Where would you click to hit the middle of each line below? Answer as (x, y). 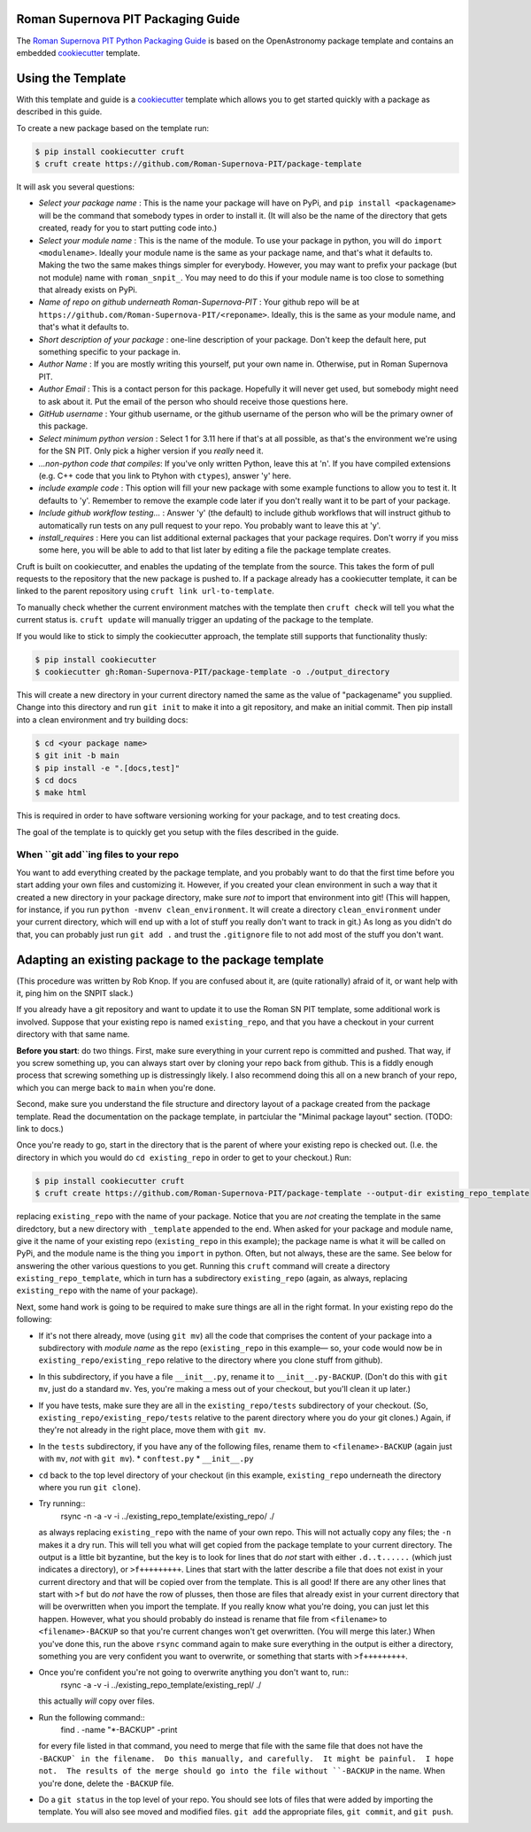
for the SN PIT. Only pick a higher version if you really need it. (151, 451)
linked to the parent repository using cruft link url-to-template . (145, 591)
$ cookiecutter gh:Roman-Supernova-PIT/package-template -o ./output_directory (212, 672)
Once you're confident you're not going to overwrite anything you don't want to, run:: (194, 1673)
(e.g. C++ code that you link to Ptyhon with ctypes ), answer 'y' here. (165, 475)
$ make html (61, 793)
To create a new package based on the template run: (113, 128)
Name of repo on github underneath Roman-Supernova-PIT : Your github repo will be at (199, 302)
